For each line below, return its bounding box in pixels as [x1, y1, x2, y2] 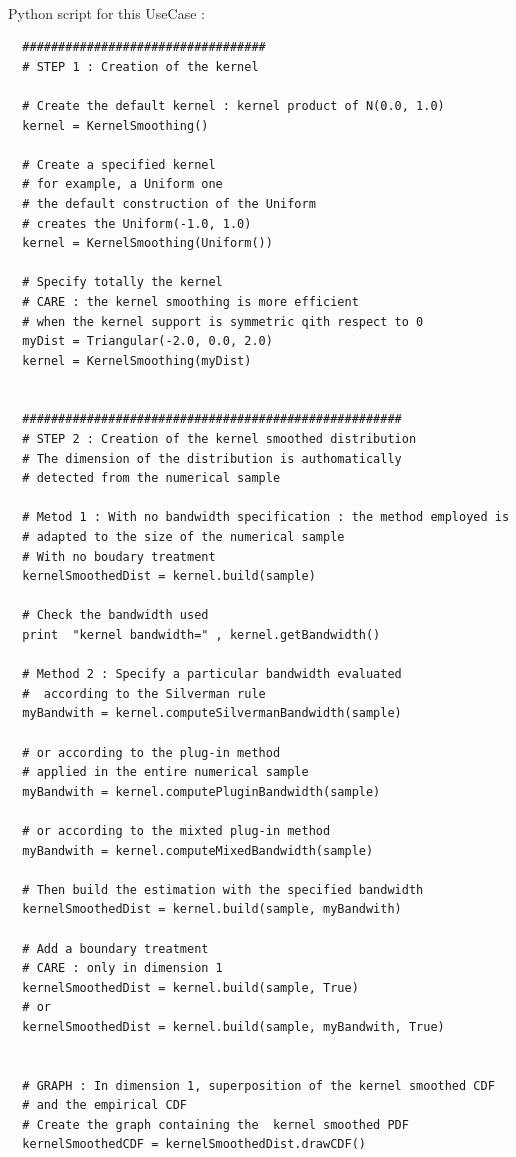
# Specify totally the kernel [22, 275, 223, 290]
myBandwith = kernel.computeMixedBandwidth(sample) [22, 843, 374, 858]
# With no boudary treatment [22, 549, 216, 564]
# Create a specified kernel [22, 157, 216, 172]
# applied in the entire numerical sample [22, 765, 309, 780]
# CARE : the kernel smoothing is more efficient [22, 294, 359, 309]
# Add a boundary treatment [22, 941, 209, 956]
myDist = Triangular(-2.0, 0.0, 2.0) [22, 334, 273, 349]
